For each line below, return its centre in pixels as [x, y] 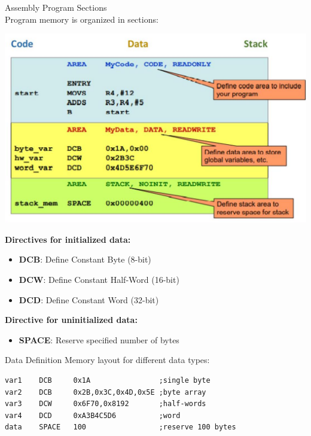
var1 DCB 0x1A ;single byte [108, 380]
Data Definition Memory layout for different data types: [107, 360]
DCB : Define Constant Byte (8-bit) [85, 259]
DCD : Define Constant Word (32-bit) [89, 299]
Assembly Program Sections [56, 7]
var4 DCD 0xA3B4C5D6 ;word [93, 415]
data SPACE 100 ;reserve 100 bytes [121, 427]
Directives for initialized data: [68, 239]
